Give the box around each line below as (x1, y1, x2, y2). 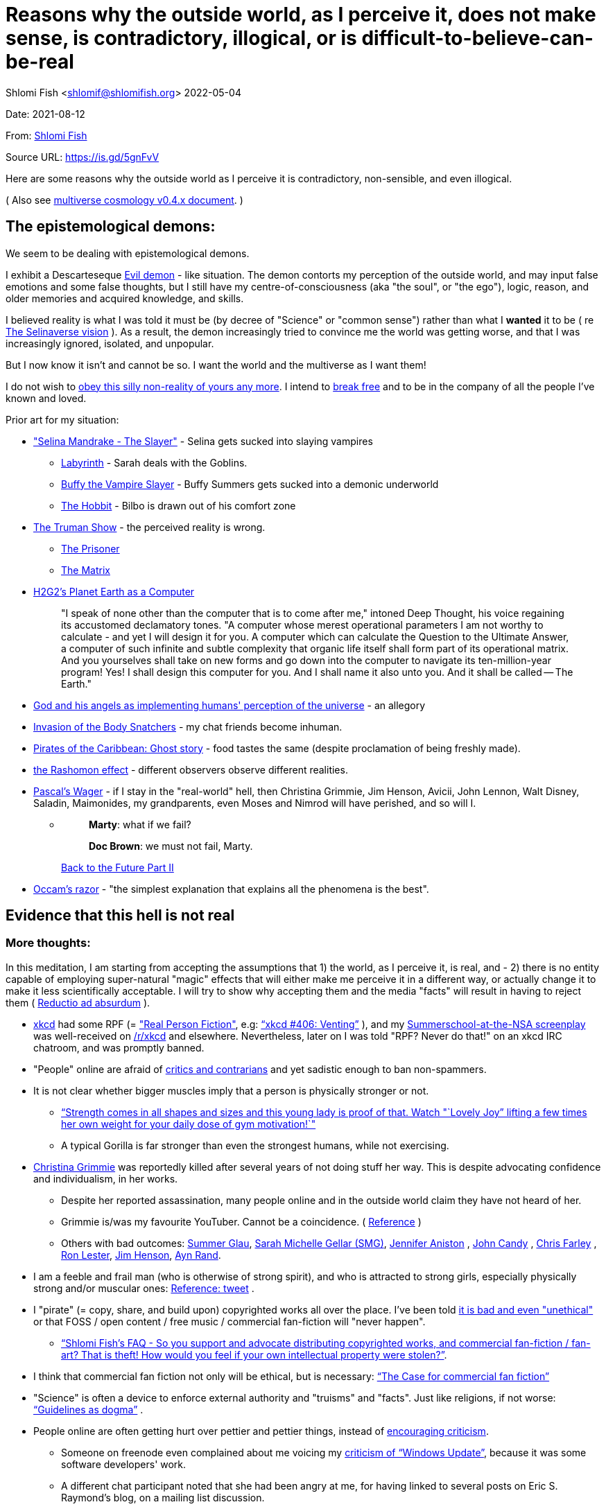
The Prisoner (61, 542, 120, 555)
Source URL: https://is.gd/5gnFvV (6, 150, 159, 163)
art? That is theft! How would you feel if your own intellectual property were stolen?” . (61, 1348, 447, 1361)
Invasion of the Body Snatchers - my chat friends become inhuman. (33, 720, 343, 733)
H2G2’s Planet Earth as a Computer (33, 585, 195, 598)
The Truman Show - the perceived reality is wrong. (33, 521, 266, 533)
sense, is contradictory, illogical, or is (6, 26, 357, 50)
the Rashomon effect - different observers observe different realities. (33, 763, 348, 776)
